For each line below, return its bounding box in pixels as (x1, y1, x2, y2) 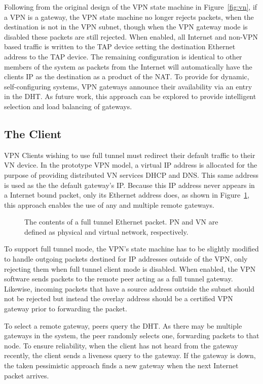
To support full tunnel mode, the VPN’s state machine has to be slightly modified (4, 243, 259, 254)
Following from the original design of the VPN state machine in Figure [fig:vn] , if (4, 2, 257, 12)
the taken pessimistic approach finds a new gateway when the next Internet (4, 360, 239, 371)
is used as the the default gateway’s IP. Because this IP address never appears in (4, 179, 255, 190)
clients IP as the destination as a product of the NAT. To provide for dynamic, (4, 71, 249, 82)
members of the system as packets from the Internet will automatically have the (4, 61, 252, 72)
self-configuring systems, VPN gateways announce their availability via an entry (4, 81, 252, 91)
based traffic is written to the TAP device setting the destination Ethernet (4, 41, 236, 52)
